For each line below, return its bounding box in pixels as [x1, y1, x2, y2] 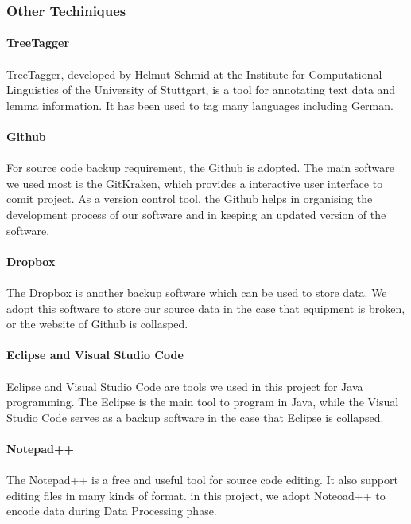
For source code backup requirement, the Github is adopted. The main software [6, 159, 394, 176]
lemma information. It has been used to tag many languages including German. [6, 96, 394, 113]
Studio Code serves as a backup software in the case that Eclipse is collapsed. [6, 409, 384, 425]
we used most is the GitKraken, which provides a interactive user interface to [6, 174, 383, 191]
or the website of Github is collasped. [6, 315, 188, 332]
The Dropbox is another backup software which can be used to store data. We [6, 284, 387, 300]
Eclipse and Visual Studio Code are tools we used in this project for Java [6, 377, 363, 394]
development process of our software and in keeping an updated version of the [6, 205, 386, 222]
